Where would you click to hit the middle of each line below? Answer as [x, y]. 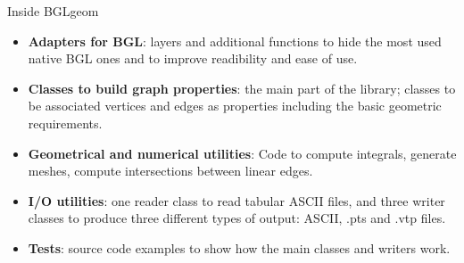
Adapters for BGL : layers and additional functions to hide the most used [235, 41]
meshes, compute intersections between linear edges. [170, 171]
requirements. [65, 123]
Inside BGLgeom [53, 11]
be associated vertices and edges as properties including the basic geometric [235, 106]
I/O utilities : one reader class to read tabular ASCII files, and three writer [236, 200]
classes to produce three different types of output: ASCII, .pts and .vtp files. [237, 218]
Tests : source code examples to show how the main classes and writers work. [239, 247]
